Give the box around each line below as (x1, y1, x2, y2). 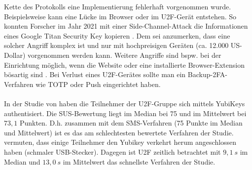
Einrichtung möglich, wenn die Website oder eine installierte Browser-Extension (4, 59, 245, 70)
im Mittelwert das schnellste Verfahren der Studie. (63, 156, 216, 167)
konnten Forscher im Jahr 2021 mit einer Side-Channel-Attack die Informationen (4, 21, 248, 31)
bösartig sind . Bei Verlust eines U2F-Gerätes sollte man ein (4, 69, 186, 80)
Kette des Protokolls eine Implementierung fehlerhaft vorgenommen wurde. (4, 1, 231, 11)
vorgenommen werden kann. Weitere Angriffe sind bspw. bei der (28, 49, 221, 60)
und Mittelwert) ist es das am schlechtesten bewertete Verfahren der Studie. (4, 127, 234, 137)
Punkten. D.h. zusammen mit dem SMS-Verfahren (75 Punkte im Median (19, 118, 243, 128)
